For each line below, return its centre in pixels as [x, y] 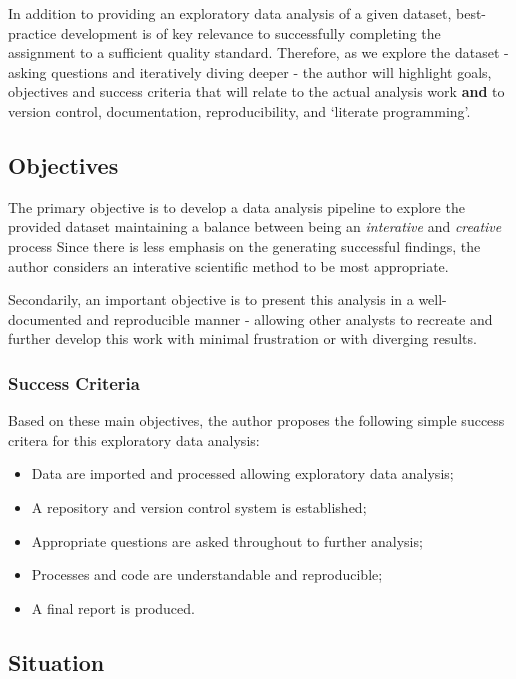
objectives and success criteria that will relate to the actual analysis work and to [256, 91]
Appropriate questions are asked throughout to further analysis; [227, 540]
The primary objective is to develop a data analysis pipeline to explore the [236, 206]
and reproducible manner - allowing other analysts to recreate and [289, 318]
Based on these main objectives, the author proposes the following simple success [256, 420]
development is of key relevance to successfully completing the [250, 32]
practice [32, 32]
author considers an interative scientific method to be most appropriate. [228, 265]
